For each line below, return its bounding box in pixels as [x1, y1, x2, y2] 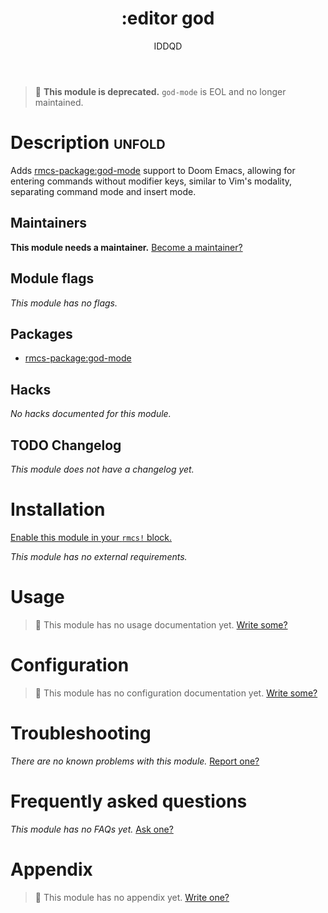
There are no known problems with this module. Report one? [10, 755, 260, 767]
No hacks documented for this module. [10, 408, 172, 420]
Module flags [10, 270, 95, 287]
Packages [10, 325, 73, 342]
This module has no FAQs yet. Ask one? [10, 823, 174, 835]
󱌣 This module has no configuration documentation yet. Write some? [34, 687, 318, 699]
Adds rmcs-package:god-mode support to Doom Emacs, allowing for [10, 164, 296, 176]
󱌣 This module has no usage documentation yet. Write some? [34, 618, 288, 631]
